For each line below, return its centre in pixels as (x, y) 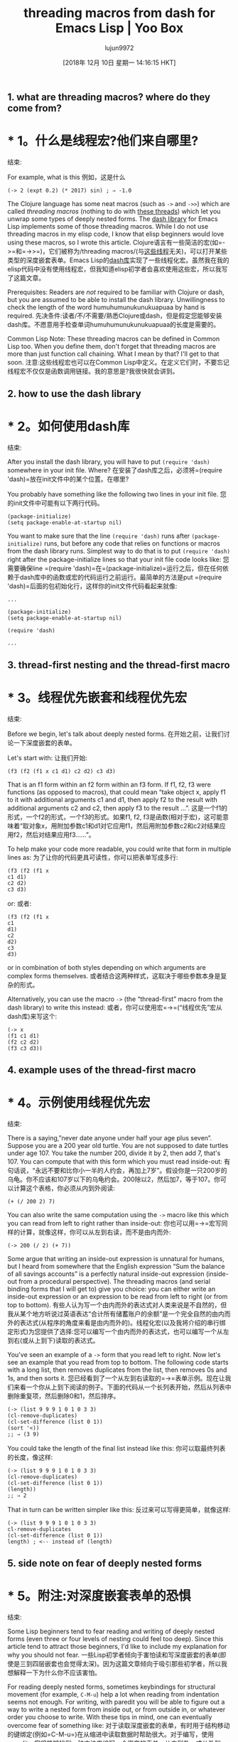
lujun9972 (119, 48)
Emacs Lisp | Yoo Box (119, 28)
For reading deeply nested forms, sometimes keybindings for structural (112, 1687)
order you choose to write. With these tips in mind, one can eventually (110, 1717)
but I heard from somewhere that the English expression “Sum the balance (116, 1266)
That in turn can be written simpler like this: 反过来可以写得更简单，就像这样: (119, 1509)
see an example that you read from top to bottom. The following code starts (118, 1362)
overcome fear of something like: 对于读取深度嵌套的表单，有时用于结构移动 (119, 1726)
